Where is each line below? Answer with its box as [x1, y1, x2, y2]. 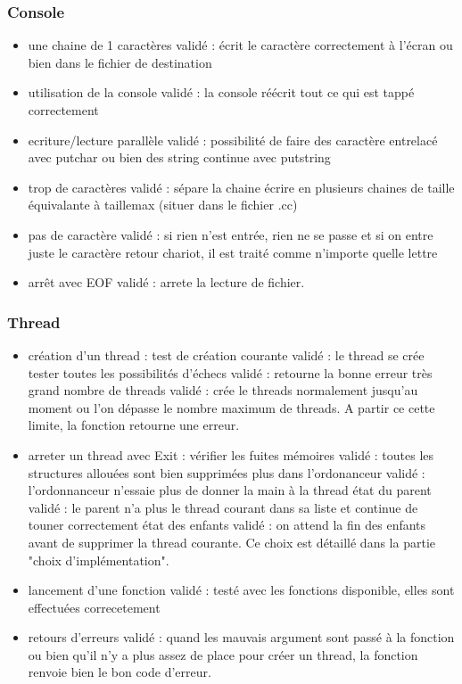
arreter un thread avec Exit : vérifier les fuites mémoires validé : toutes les [28, 445, 434, 464]
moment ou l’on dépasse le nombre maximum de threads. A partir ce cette [28, 398, 435, 416]
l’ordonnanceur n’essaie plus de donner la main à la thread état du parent [28, 481, 432, 499]
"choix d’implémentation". [28, 550, 169, 569]
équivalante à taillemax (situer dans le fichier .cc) [28, 195, 298, 214]
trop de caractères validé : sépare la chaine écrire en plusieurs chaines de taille [28, 177, 455, 196]
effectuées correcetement [28, 597, 161, 616]
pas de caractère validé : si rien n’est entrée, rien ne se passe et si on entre [28, 225, 433, 243]
